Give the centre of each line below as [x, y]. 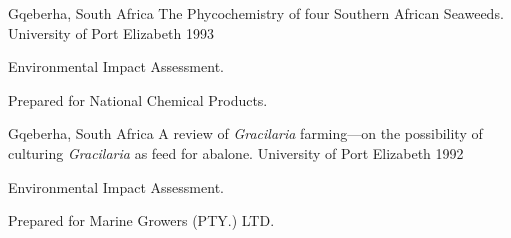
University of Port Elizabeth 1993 [111, 32]
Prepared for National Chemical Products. [138, 99]
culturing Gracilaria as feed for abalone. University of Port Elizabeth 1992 [236, 152]
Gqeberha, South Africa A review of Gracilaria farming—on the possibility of [245, 133]
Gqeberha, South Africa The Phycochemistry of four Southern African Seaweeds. [256, 13]
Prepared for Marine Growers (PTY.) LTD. [141, 220]
